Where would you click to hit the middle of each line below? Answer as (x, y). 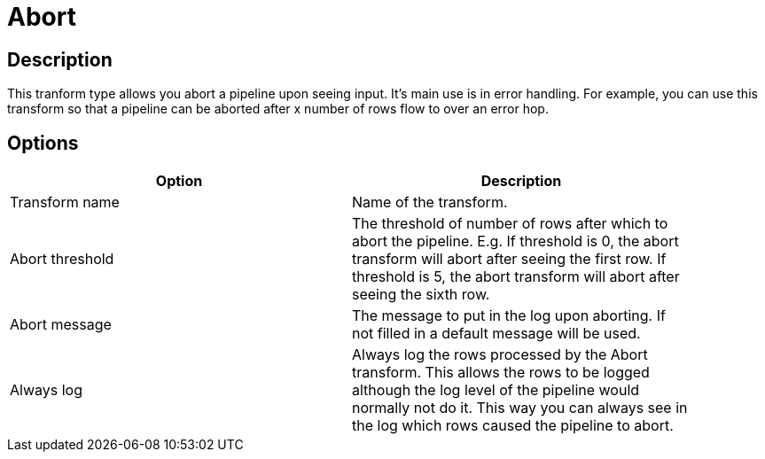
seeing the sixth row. (421, 295)
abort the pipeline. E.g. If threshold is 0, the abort (515, 241)
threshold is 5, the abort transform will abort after (516, 277)
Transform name (65, 202)
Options (43, 143)
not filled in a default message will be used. (496, 334)
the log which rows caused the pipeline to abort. (513, 426)
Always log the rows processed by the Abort (500, 355)
